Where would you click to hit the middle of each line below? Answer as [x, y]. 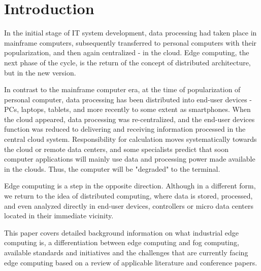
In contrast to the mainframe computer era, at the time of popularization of [122, 89]
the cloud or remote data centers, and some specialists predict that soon [116, 149]
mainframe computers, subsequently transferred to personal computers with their [130, 42]
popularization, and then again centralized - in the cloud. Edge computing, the [127, 52]
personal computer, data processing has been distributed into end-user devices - [128, 99]
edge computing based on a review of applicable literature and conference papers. [131, 262]
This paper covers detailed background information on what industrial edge [122, 232]
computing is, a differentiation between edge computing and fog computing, [122, 242]
